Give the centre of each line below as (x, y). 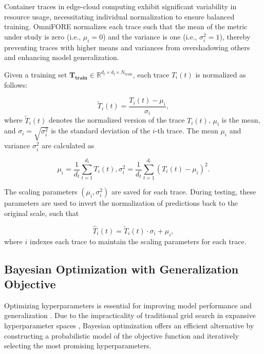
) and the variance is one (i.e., (150, 36)
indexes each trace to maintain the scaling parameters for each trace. (138, 241)
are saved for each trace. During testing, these (184, 192)
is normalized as (221, 74)
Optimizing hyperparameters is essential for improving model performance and (128, 305)
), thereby (235, 36)
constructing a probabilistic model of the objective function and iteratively (121, 335)
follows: (16, 84)
